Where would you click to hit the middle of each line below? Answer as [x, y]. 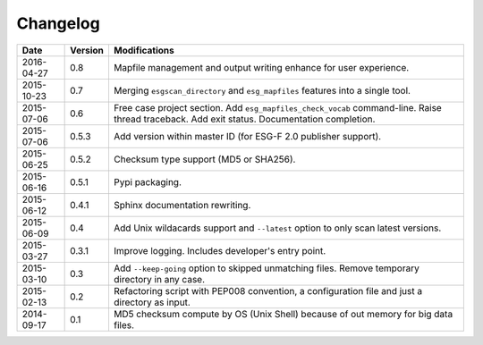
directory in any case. [159, 279]
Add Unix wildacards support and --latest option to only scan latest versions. [277, 228]
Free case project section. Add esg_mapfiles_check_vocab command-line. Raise [277, 107]
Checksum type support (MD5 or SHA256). [204, 159]
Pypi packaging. [148, 181]
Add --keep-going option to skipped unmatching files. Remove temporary [266, 268]
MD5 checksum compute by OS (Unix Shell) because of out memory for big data [283, 314]
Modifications [144, 50]
